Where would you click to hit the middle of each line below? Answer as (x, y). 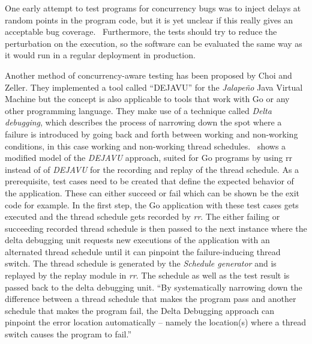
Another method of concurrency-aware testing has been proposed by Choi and (148, 75)
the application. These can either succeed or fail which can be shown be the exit (152, 192)
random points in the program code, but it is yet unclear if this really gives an (149, 20)
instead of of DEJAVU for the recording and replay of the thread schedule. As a (152, 169)
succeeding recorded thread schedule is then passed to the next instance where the (156, 228)
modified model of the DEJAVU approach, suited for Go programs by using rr (148, 158)
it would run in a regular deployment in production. (100, 55)
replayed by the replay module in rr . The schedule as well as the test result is (147, 275)
